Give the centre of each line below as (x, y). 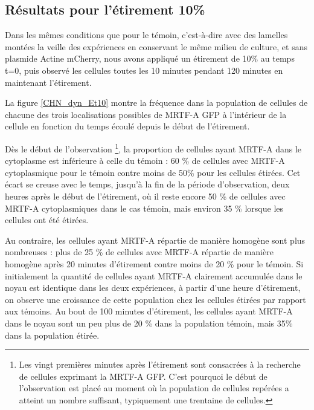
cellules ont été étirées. (47, 220)
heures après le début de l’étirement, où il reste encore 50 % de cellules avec (145, 196)
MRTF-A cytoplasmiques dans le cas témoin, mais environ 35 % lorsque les (144, 208)
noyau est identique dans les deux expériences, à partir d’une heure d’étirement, (153, 288)
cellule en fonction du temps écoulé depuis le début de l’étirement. (127, 126)
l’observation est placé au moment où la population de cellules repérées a (154, 388)
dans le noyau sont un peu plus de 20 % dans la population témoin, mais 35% (149, 323)
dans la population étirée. (52, 335)
